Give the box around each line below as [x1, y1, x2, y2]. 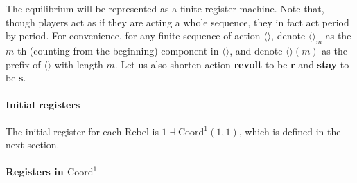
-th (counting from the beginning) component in [14, 43, 219, 57]
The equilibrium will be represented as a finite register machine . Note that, [6, 1, 324, 15]
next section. [6, 137, 60, 152]
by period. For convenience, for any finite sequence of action [6, 28, 261, 43]
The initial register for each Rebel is [6, 124, 159, 138]
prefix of [6, 57, 41, 71]
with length [54, 57, 103, 71]
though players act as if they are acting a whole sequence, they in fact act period [6, 15, 349, 29]
